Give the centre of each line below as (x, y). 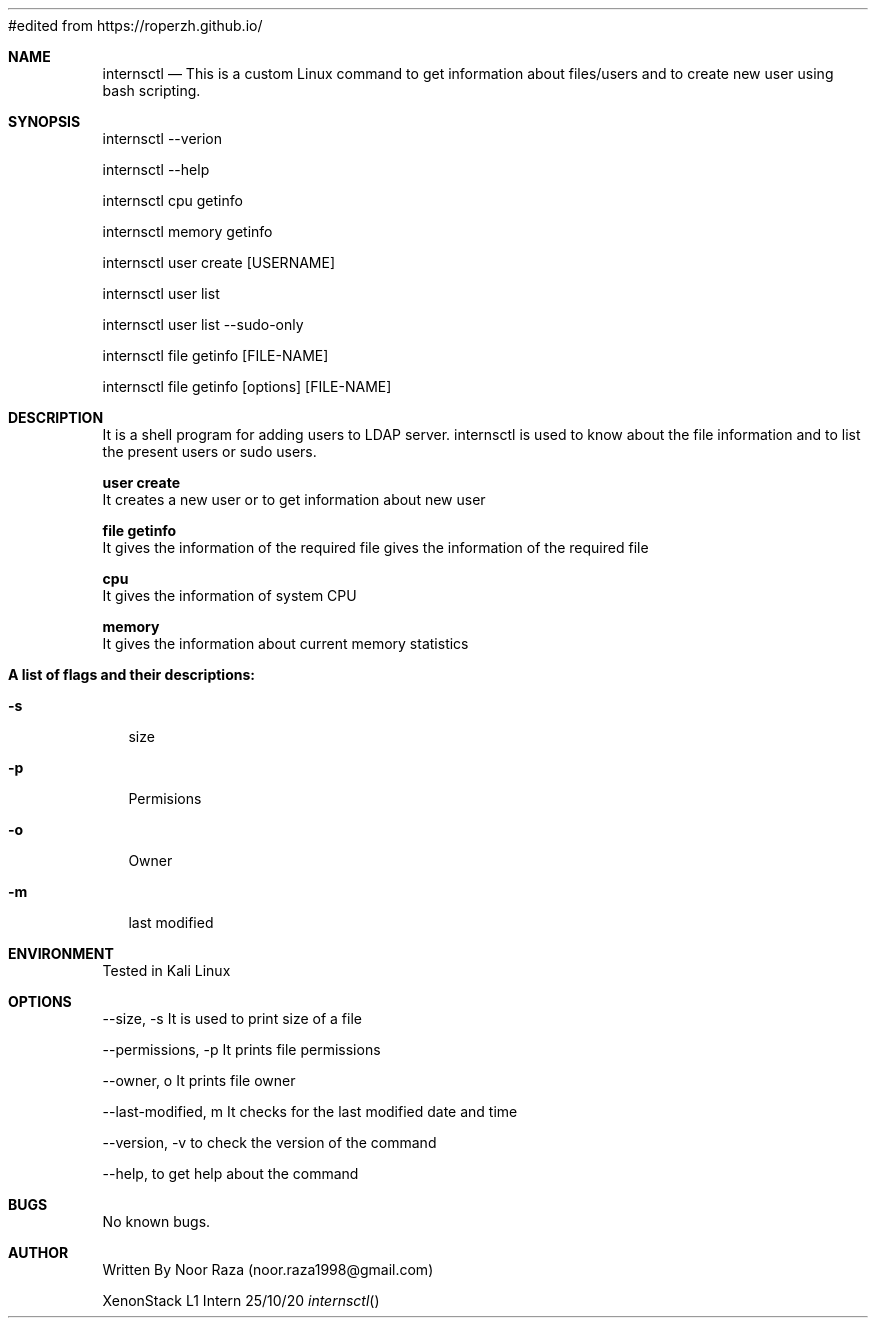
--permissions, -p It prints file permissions (241, 1049)
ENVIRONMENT (61, 953)
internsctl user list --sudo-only (203, 324)
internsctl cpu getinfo (172, 200)
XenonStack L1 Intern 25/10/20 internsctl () (241, 1300)
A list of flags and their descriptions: (131, 674)
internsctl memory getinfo (187, 231)
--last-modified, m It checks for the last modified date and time (310, 1111)
